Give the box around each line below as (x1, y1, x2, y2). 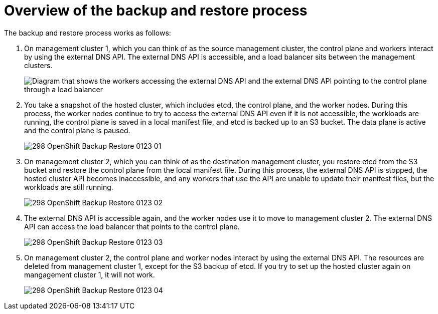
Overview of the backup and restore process (4, 2, 308, 19)
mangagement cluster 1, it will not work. (24, 270, 155, 279)
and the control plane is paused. (24, 126, 130, 135)
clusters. (24, 61, 53, 70)
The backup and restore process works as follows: (4, 28, 171, 37)
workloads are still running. (24, 182, 113, 191)
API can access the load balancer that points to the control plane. (24, 222, 240, 231)
